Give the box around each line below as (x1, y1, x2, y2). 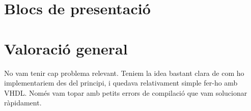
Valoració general (4, 38, 128, 59)
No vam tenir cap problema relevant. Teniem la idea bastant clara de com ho (4, 67, 244, 78)
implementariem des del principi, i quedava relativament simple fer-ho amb (4, 77, 238, 88)
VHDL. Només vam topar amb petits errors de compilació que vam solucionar (4, 87, 247, 98)
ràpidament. (4, 97, 42, 108)
